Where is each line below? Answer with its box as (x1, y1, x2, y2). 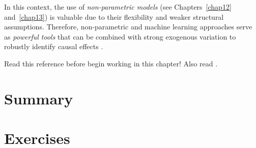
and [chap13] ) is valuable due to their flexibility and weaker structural (4, 11, 224, 22)
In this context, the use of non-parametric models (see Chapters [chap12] (4, 2, 232, 12)
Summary (4, 88, 73, 108)
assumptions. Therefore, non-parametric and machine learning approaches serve (4, 21, 252, 32)
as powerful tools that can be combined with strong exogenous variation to (4, 31, 236, 42)
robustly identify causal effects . (4, 41, 103, 52)
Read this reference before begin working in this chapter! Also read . (4, 58, 218, 68)
